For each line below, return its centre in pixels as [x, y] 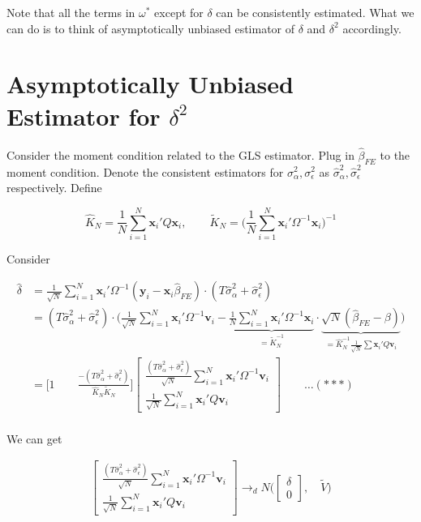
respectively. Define [54, 188]
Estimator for [84, 116]
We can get [34, 438]
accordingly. [372, 28]
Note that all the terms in [71, 12]
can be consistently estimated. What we [315, 12]
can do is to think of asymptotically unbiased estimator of [151, 28]
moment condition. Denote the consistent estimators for [145, 171]
